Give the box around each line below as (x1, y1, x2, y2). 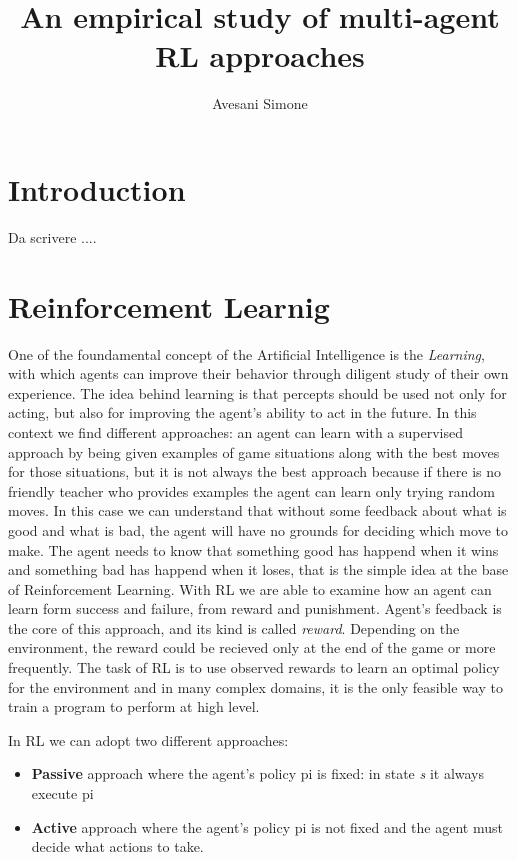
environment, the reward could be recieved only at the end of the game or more (8, 637, 496, 658)
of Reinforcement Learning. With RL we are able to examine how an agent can (8, 578, 492, 599)
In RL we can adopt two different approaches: (8, 729, 289, 750)
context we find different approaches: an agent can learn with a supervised (8, 421, 463, 442)
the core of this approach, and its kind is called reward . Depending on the (8, 617, 460, 638)
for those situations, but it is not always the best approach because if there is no (8, 461, 502, 482)
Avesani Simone (212, 93, 308, 114)
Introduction (8, 168, 186, 209)
